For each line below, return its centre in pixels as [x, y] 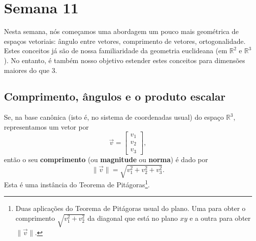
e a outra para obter [220, 218]
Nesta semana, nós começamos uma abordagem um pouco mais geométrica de [121, 31]
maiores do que [27, 70]
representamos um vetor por [47, 126]
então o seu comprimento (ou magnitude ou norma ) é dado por [106, 159]
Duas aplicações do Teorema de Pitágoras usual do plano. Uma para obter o [130, 208]
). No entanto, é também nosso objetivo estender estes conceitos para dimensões [125, 60]
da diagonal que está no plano [133, 218]
